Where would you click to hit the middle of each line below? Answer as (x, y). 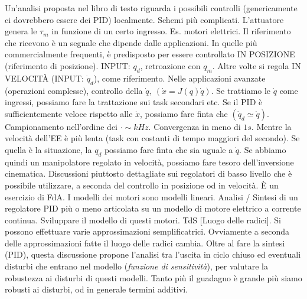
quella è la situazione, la (48, 149)
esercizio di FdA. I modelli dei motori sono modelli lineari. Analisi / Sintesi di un (151, 196)
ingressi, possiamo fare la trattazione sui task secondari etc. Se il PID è (134, 102)
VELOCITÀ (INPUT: (44, 78)
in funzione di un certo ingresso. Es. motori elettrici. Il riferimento (171, 31)
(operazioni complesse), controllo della (74, 90)
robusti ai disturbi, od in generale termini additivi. (96, 289)
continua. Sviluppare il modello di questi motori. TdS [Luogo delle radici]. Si (143, 220)
